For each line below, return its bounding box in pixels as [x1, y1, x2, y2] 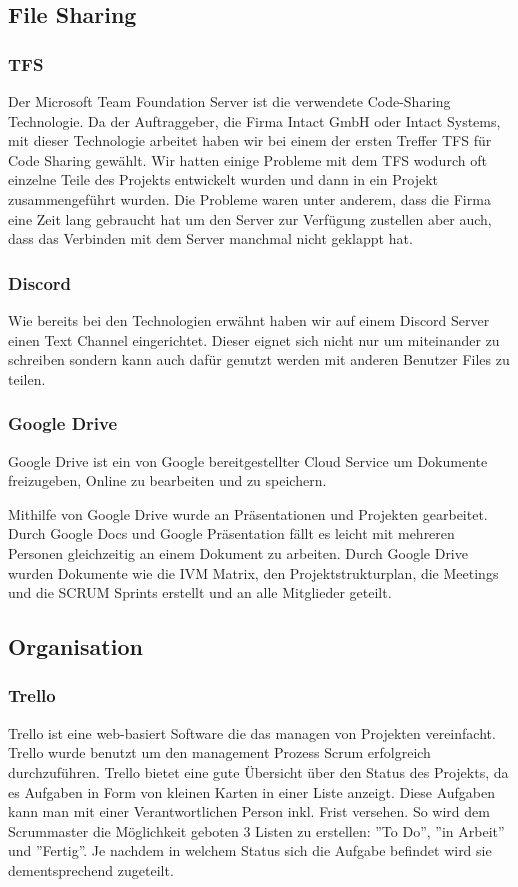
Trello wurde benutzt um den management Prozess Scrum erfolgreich [8, 742, 431, 763]
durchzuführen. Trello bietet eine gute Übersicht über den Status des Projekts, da [8, 761, 509, 782]
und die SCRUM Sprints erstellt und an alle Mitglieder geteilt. [8, 582, 392, 603]
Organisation [8, 631, 143, 662]
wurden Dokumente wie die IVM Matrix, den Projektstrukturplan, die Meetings [8, 562, 499, 583]
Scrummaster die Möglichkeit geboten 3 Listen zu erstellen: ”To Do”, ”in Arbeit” [8, 820, 505, 841]
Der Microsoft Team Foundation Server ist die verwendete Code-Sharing [8, 91, 451, 111]
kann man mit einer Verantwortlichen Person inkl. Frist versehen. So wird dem [8, 801, 490, 822]
